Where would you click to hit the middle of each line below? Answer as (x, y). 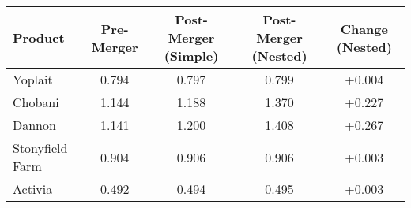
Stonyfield (40, 148)
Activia (33, 189)
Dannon (34, 125)
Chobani (36, 102)
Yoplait (33, 79)
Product (39, 37)
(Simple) (191, 56)
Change (364, 28)
